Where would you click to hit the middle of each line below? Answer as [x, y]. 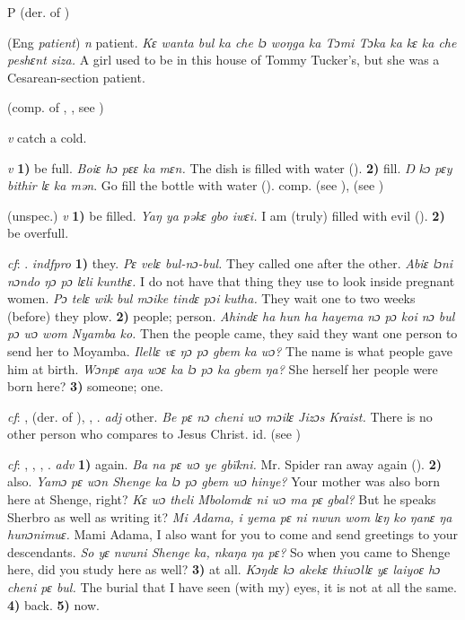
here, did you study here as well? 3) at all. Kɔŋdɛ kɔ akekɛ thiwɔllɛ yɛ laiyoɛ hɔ [224, 569]
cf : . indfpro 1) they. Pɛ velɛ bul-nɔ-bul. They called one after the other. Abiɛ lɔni [230, 262]
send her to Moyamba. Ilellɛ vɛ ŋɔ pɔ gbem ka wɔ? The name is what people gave [230, 350]
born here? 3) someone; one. [85, 386]
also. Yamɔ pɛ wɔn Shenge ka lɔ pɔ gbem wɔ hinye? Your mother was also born [224, 481]
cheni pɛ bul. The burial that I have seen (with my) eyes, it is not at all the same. [232, 587]
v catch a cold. [47, 137]
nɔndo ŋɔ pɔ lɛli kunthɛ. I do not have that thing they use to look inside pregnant [231, 280]
